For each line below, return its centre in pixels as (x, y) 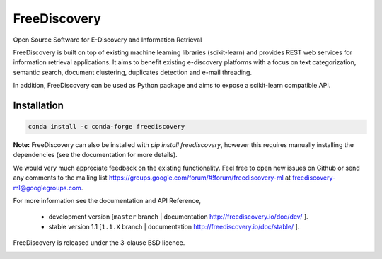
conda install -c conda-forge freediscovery (106, 127)
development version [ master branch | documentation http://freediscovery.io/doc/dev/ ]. (178, 217)
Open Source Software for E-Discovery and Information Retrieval (108, 40)
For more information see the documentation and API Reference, (107, 201)
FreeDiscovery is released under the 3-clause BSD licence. (99, 243)
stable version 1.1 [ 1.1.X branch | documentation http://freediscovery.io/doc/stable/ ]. (174, 226)
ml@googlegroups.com (47, 188)
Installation (38, 105)
